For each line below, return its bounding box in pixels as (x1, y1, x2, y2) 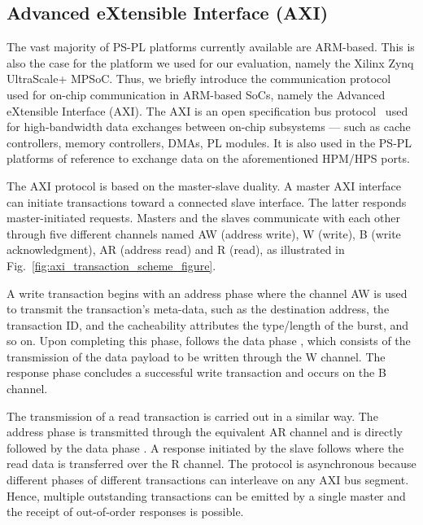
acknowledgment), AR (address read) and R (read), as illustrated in (7, 241, 345, 258)
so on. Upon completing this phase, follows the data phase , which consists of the (7, 332, 411, 349)
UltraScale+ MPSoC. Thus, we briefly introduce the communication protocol (7, 70, 391, 87)
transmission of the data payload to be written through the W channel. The (7, 348, 386, 365)
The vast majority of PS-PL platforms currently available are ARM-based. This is (7, 38, 415, 55)
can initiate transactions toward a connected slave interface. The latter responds (7, 193, 407, 210)
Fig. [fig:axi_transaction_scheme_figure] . (7, 256, 216, 273)
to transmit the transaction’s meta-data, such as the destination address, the (7, 300, 390, 317)
